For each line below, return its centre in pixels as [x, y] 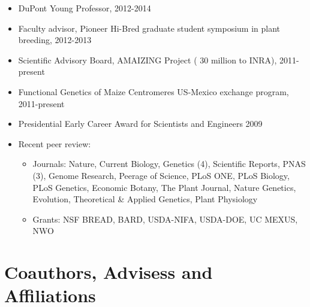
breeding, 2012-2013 [55, 40]
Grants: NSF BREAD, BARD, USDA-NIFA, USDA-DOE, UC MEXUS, [165, 219]
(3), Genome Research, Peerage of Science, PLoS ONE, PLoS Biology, [161, 175]
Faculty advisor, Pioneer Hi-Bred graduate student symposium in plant [149, 28]
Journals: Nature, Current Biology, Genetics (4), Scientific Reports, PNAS [169, 164]
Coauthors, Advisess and [109, 272]
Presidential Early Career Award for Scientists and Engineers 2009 [140, 124]
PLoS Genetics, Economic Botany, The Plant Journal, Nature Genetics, [164, 187]
